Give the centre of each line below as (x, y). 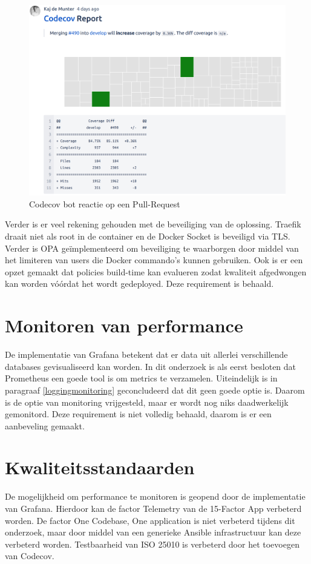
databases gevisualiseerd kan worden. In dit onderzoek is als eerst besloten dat (151, 366)
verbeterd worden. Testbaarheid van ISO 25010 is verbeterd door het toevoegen (152, 544)
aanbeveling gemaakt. (45, 425)
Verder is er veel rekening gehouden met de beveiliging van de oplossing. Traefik (153, 224)
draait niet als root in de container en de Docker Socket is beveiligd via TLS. (148, 236)
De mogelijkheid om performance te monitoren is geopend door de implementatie (155, 496)
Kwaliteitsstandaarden (100, 467)
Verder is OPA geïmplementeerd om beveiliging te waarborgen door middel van (152, 248)
